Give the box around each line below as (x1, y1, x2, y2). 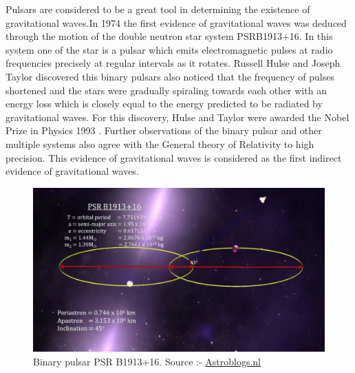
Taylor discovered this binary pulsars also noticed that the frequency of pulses (6, 69, 334, 83)
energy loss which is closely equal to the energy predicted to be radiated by (6, 96, 323, 111)
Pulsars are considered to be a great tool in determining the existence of (6, 2, 310, 16)
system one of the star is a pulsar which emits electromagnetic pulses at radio (6, 42, 333, 56)
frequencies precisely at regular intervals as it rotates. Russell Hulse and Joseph (6, 56, 341, 70)
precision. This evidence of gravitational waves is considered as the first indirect (6, 150, 342, 164)
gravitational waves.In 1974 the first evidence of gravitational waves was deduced (6, 15, 347, 30)
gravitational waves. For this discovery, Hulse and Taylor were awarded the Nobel (6, 109, 349, 124)
